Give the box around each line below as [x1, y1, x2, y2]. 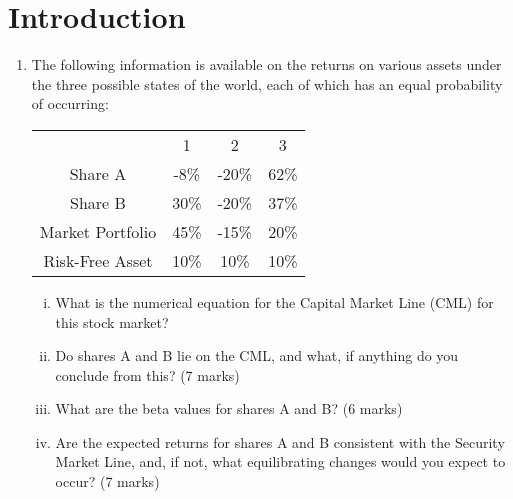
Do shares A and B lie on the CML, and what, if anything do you [55, 345, 459, 366]
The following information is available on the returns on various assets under [31, 54, 502, 75]
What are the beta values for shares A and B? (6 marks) [55, 398, 403, 419]
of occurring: [31, 93, 109, 114]
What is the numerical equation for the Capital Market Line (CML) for [55, 291, 494, 312]
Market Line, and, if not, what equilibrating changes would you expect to [55, 451, 506, 472]
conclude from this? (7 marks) [55, 364, 240, 385]
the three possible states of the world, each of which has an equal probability [31, 73, 503, 94]
